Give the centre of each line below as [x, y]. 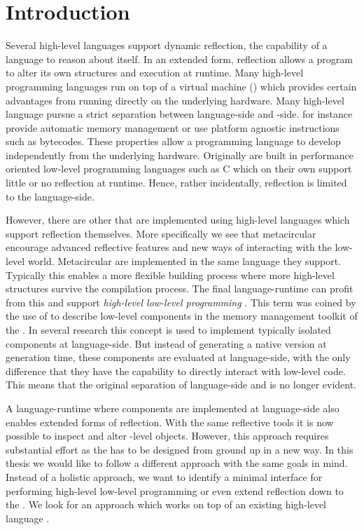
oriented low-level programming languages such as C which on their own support [179, 169]
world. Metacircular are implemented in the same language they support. [184, 261]
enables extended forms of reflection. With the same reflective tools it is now [170, 422]
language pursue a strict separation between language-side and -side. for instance [179, 114]
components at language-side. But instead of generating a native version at [166, 343]
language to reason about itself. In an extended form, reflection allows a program [179, 59]
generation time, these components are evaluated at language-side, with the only [178, 357]
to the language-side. [50, 196]
